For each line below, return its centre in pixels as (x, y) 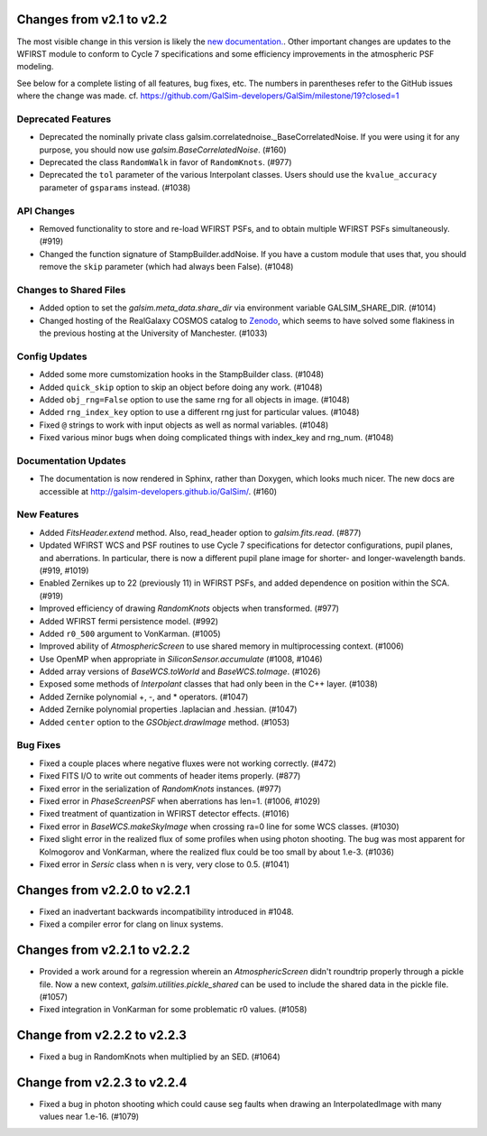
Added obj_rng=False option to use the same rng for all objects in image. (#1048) (195, 399)
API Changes (46, 210)
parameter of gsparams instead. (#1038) (115, 187)
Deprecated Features (64, 119)
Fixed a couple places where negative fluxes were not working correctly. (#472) (188, 763)
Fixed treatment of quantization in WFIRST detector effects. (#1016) (165, 814)
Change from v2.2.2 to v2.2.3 (101, 1035)
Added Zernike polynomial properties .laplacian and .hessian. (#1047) (168, 709)
